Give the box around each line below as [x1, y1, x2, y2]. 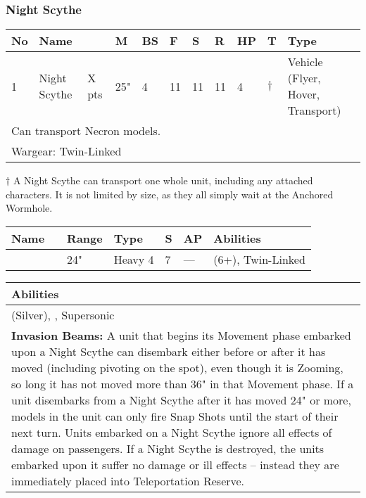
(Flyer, [287, 70, 321, 87]
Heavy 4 [113, 251, 154, 267]
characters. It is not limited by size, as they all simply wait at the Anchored [6, 186, 334, 201]
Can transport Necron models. [11, 122, 161, 139]
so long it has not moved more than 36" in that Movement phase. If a [11, 376, 354, 392]
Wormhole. [6, 200, 53, 215]
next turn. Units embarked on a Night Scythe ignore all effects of [11, 424, 332, 440]
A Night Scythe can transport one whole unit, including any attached [13, 173, 313, 188]
